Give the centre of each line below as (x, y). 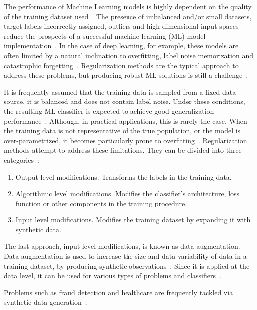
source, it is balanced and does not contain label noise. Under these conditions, (125, 101)
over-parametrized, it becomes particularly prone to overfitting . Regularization (126, 140)
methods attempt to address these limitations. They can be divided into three (123, 150)
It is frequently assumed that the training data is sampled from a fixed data (120, 91)
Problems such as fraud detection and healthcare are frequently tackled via (119, 292)
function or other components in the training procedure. (101, 203)
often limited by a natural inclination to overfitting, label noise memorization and (128, 55)
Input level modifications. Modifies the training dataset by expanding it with (133, 220)
